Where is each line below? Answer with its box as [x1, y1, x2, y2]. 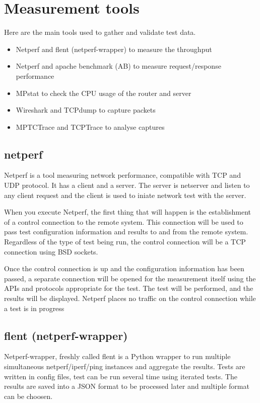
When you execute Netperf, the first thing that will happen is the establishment [4, 207, 251, 217]
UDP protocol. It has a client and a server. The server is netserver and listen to [4, 180, 250, 190]
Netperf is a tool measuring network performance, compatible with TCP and [4, 170, 241, 180]
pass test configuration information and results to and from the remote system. [4, 226, 248, 237]
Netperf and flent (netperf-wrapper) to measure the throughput [16, 43, 212, 54]
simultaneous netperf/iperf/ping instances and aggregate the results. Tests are [4, 361, 245, 371]
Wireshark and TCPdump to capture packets [16, 105, 156, 115]
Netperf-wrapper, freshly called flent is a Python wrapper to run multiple [4, 351, 231, 362]
